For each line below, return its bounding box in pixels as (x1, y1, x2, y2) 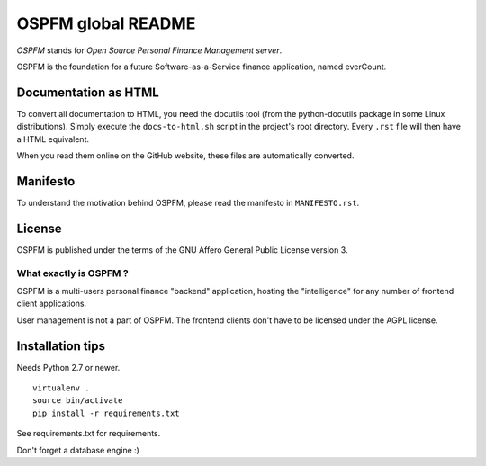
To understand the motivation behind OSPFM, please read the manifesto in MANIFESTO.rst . (16, 197, 360, 208)
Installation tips (16, 338, 105, 354)
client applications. (16, 298, 87, 309)
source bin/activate (32, 396, 123, 406)
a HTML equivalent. (16, 133, 90, 144)
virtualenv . (32, 383, 90, 393)
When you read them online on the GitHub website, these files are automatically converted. (16, 150, 355, 161)
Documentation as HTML (16, 85, 159, 100)
